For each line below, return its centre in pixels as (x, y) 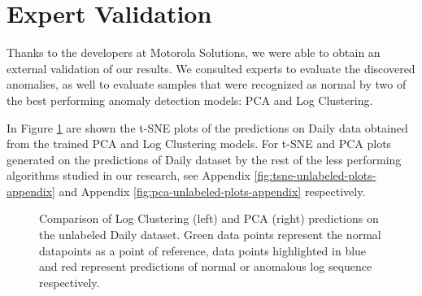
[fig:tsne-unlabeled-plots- (315, 175)
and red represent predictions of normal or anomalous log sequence (206, 266)
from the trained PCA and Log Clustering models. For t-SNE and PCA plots (199, 144)
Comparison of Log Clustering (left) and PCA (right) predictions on (209, 218)
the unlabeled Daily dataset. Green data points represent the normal (210, 235)
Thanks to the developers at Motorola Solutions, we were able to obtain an (194, 52)
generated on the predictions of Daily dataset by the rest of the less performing (204, 159)
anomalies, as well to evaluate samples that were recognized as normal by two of (207, 84)
